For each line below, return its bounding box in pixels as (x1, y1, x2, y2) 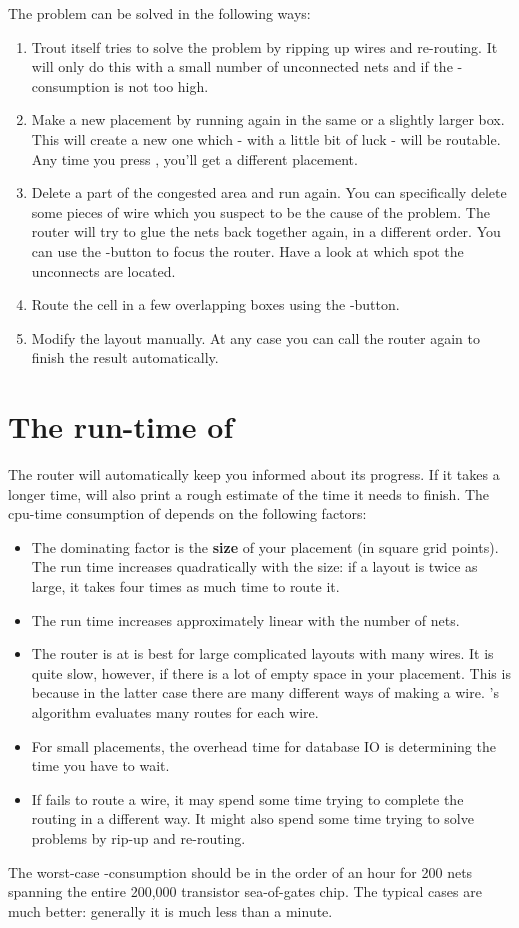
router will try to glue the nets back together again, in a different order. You (31, 221, 501, 242)
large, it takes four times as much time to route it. (31, 576, 340, 596)
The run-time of (8, 406, 234, 447)
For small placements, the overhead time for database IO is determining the (31, 735, 496, 756)
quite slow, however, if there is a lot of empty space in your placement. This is (31, 662, 511, 683)
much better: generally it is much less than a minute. (8, 900, 333, 921)
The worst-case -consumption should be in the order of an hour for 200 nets (8, 861, 473, 882)
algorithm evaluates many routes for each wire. (31, 701, 319, 722)
